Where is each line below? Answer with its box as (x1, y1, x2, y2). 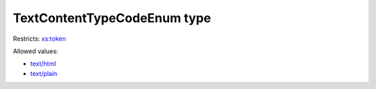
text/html (30, 59, 56, 68)
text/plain (30, 69, 58, 77)
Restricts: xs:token (13, 34, 66, 43)
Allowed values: (13, 47, 58, 55)
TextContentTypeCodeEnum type (13, 10, 212, 26)
